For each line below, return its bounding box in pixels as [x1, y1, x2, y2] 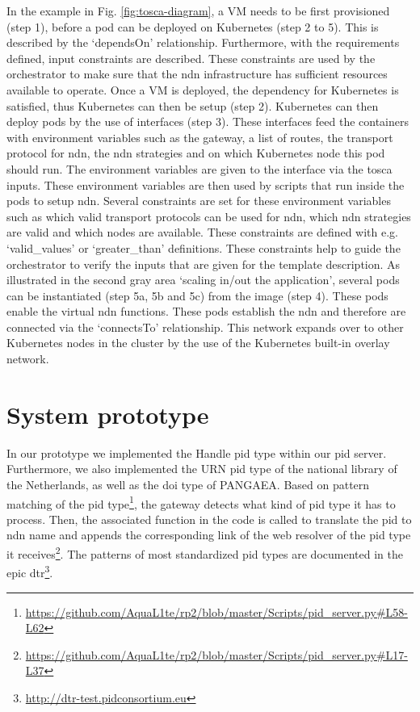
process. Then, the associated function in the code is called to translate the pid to [6, 510, 412, 527]
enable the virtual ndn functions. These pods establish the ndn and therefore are [6, 303, 406, 320]
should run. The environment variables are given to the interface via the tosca [6, 160, 393, 177]
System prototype [6, 397, 209, 430]
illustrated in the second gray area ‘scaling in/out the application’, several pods [6, 271, 400, 288]
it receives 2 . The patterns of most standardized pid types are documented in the [6, 543, 403, 562]
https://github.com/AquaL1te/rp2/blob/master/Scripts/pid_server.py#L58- [25, 603, 408, 620]
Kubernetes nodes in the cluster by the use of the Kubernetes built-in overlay [6, 334, 390, 351]
